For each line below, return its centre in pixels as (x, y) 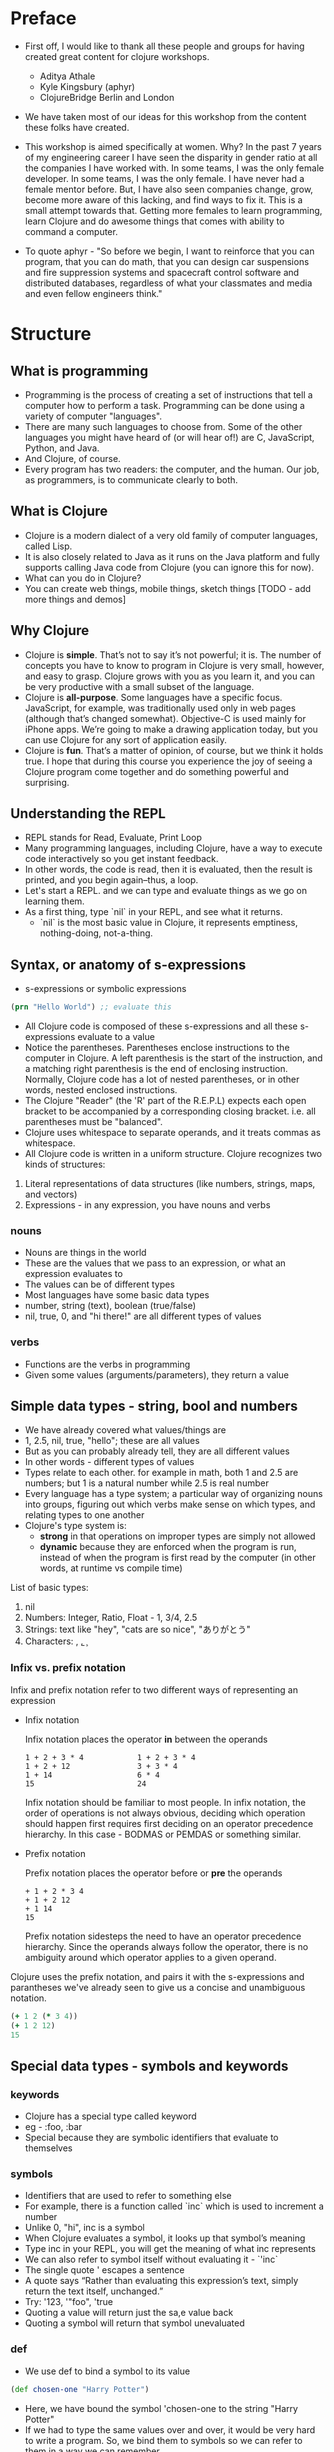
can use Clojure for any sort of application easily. (126, 739)
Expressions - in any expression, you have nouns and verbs (147, 1205)
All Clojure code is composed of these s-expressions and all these (161, 1026)
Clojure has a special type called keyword (110, 2116)
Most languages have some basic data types (117, 1295)
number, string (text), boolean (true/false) (110, 1306)
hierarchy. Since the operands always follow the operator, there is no (166, 1946)
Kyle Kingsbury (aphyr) (87, 86)
